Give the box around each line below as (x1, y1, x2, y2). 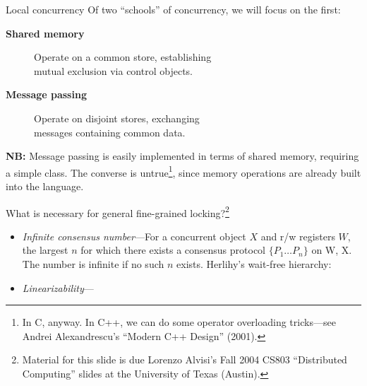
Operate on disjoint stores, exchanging (34, 110, 200, 125)
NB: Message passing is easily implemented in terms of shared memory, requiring (6, 148, 359, 163)
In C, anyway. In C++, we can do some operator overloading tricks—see (22, 315, 336, 329)
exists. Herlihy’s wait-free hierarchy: (176, 257, 332, 271)
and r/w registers (260, 228, 335, 243)
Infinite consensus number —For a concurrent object (22, 228, 246, 243)
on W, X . (311, 242, 352, 257)
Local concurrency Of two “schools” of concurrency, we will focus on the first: (6, 2, 341, 16)
